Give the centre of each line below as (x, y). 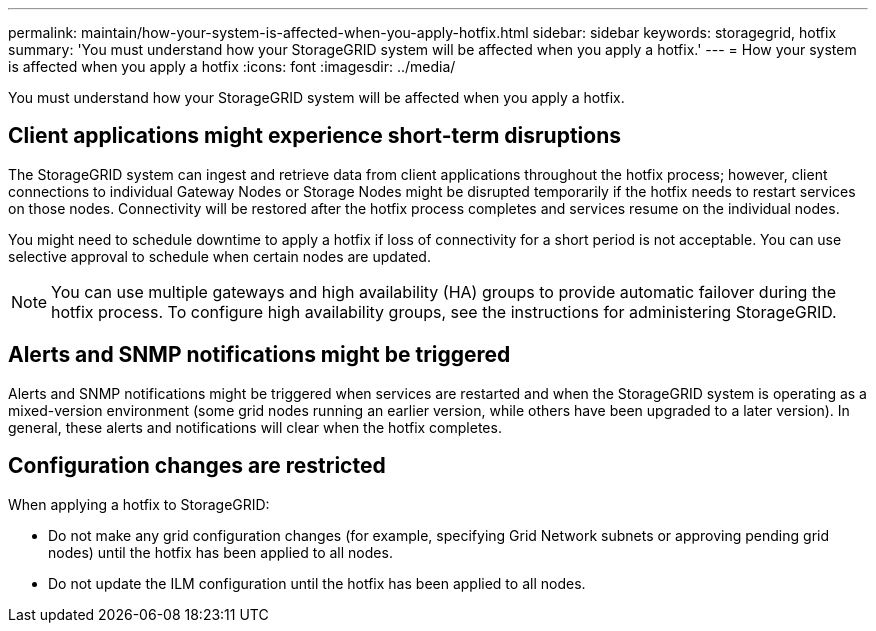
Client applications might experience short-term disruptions (314, 136)
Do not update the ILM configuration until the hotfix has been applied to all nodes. (317, 583)
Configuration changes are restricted (197, 466)
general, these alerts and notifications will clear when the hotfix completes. (255, 427)
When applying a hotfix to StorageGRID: (139, 504)
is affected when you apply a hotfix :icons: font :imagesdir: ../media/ (232, 66)
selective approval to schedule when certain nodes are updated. (219, 256)
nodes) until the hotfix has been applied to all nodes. (220, 552)
